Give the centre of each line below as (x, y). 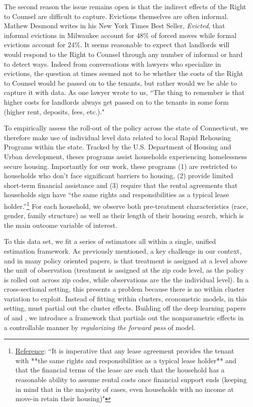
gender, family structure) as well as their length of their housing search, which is (124, 215)
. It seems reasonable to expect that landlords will (155, 45)
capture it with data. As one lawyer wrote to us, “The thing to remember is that (124, 92)
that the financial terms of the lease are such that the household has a (120, 370)
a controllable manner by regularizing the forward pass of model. (100, 327)
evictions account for (35, 45)
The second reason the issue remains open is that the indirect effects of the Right (125, 6)
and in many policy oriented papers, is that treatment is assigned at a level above (126, 260)
